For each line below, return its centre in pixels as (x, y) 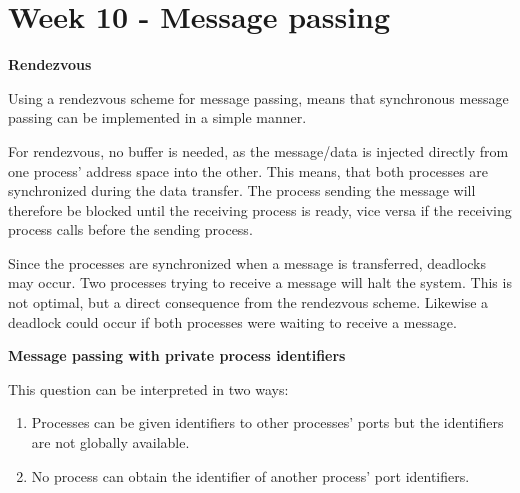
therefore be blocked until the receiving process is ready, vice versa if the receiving (260, 209)
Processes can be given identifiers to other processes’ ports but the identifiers (267, 422)
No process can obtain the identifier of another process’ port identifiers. (250, 475)
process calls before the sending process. (130, 229)
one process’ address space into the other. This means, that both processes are (248, 170)
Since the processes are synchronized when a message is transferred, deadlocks (247, 262)
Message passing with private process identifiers (177, 355)
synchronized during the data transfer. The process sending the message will (242, 190)
